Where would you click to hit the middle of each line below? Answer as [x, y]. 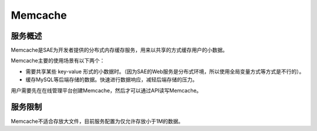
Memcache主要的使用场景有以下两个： [58, 61]
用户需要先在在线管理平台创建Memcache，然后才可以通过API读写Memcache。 [106, 90]
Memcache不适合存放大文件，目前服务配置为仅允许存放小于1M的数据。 [97, 121]
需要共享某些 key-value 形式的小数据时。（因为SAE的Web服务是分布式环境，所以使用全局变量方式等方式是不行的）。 [165, 71]
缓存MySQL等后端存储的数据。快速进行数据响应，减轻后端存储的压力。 [112, 80]
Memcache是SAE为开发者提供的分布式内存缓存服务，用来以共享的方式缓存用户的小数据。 [119, 50]
